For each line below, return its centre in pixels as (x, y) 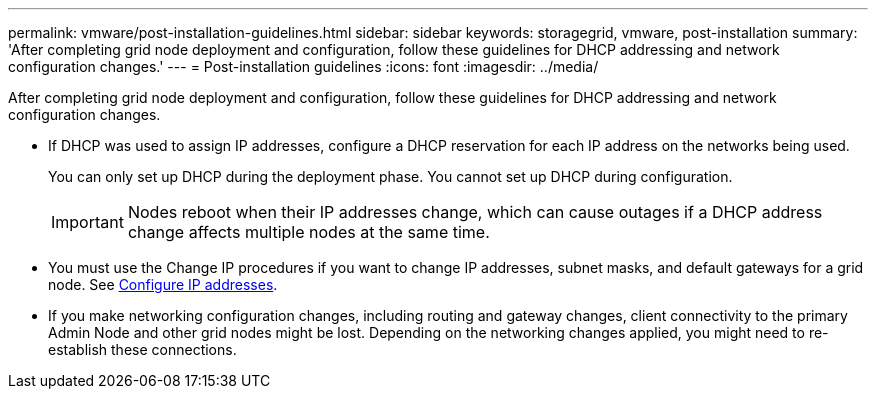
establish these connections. (142, 349)
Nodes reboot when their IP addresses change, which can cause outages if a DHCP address (475, 212)
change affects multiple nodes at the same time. (308, 232)
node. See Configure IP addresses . (163, 284)
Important (87, 222)
